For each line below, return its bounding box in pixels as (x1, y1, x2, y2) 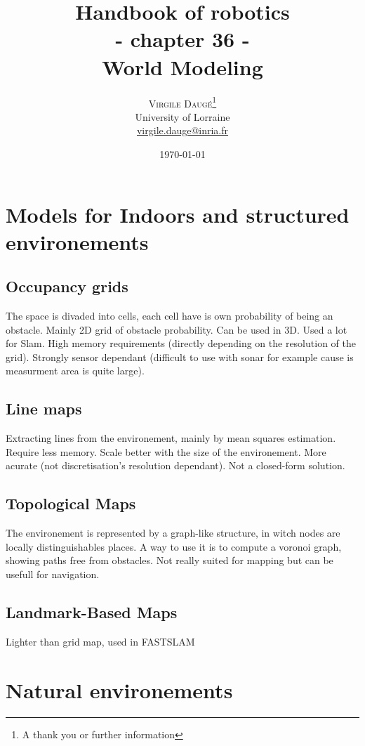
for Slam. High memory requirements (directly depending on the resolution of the (6, 336, 356, 351)
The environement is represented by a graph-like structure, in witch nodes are (6, 525, 340, 540)
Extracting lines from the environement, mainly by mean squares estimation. (6, 431, 336, 445)
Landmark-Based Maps (6, 601, 178, 623)
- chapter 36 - (115, 25, 250, 53)
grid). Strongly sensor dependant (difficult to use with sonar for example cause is (6, 349, 354, 364)
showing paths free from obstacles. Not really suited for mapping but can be (6, 553, 333, 568)
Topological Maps (6, 492, 136, 514)
